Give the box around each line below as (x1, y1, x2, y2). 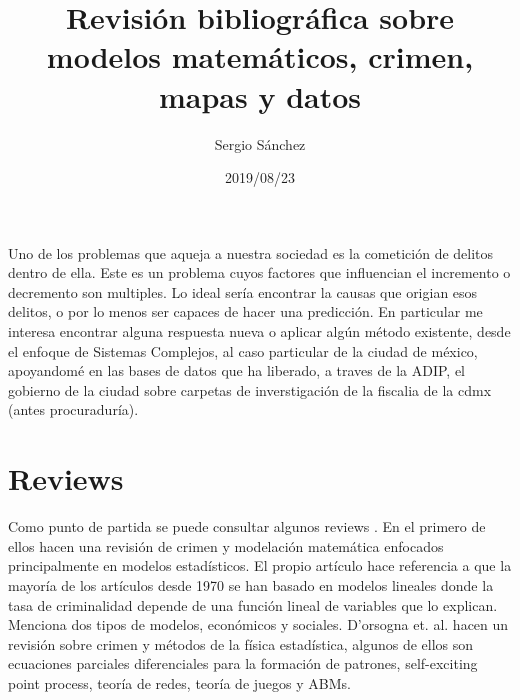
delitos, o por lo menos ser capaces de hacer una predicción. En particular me (8, 301, 483, 322)
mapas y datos (158, 75, 362, 116)
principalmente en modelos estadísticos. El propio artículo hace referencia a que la (8, 555, 512, 576)
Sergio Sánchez (214, 133, 306, 154)
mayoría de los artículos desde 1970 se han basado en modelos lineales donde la (8, 574, 494, 595)
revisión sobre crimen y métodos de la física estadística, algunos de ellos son (8, 633, 474, 654)
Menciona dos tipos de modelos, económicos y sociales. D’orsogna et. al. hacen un (8, 614, 509, 635)
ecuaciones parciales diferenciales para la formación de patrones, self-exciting (8, 653, 478, 674)
